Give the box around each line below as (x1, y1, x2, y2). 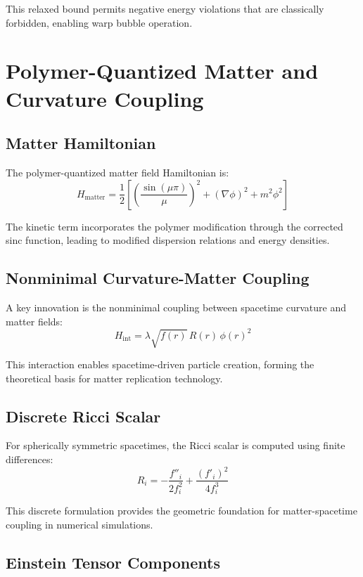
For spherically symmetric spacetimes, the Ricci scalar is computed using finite (6, 438, 345, 453)
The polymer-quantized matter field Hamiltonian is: (6, 164, 229, 179)
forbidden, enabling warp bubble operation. (6, 15, 193, 30)
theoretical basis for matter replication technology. (6, 370, 223, 385)
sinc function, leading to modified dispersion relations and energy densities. (6, 233, 330, 247)
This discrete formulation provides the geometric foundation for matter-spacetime (6, 503, 357, 518)
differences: (6, 452, 53, 466)
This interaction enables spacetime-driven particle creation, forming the (6, 357, 314, 372)
